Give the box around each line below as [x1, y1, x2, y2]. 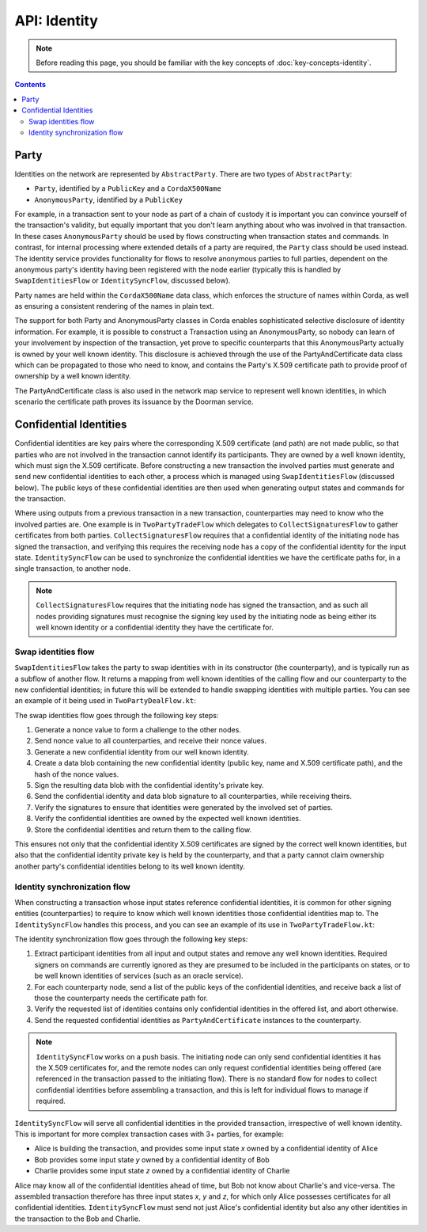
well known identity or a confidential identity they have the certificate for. [36, 622, 274, 632]
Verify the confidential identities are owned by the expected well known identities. [34, 814, 301, 823]
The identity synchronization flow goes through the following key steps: [14, 934, 248, 944]
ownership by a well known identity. [14, 371, 132, 381]
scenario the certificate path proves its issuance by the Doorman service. [14, 397, 254, 407]
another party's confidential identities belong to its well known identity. [14, 861, 245, 871]
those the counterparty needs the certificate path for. [34, 994, 209, 1003]
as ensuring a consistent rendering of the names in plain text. [14, 302, 214, 311]
